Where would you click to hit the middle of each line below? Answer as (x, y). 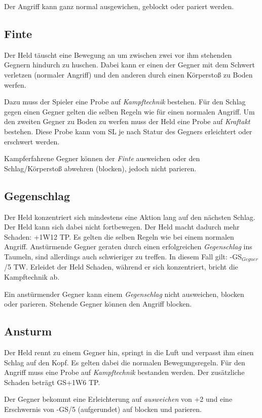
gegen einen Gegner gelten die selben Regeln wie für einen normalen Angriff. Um (129, 111)
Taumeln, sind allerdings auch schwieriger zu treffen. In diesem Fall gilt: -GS (123, 256)
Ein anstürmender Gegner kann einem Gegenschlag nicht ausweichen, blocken (124, 294)
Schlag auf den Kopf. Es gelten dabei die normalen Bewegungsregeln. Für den (125, 362)
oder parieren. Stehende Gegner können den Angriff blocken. (98, 304)
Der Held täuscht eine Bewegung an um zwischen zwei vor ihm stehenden (118, 54)
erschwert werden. (32, 141)
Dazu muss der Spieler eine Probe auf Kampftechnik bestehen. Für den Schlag (125, 102)
